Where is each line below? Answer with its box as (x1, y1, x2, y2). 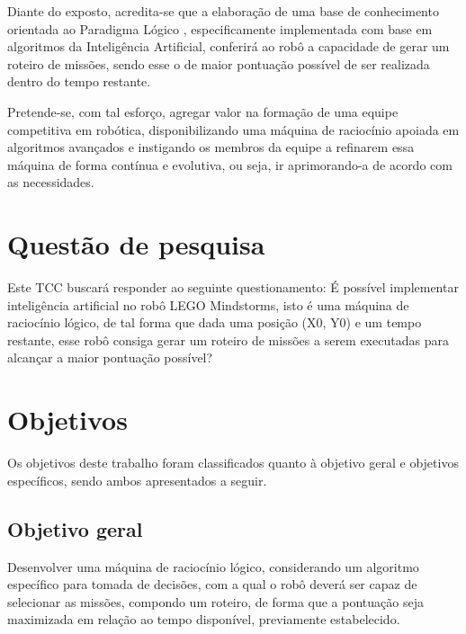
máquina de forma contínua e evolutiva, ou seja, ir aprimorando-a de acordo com (7, 155, 453, 174)
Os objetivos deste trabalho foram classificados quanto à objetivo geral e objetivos (7, 453, 459, 472)
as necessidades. (7, 173, 94, 192)
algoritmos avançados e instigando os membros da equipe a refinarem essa (7, 138, 415, 156)
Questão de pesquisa (7, 226, 265, 263)
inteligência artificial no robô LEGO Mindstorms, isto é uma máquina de (7, 295, 409, 314)
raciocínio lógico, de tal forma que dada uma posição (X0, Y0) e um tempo (7, 313, 422, 332)
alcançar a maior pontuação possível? (7, 348, 213, 367)
